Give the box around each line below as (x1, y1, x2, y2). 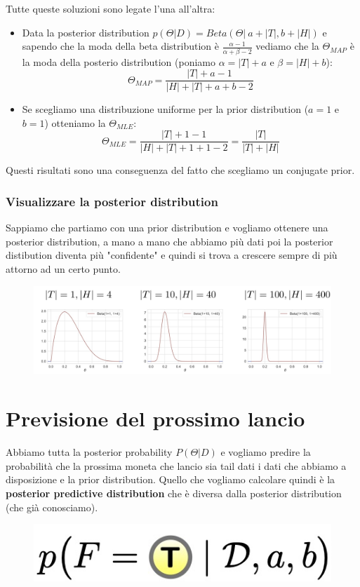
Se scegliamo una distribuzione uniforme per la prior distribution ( (22, 102, 309, 116)
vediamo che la (255, 39, 319, 53)
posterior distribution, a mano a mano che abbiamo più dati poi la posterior (6, 234, 333, 248)
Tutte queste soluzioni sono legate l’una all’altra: (6, 1, 215, 15)
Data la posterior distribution (22, 25, 149, 39)
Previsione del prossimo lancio (6, 404, 305, 433)
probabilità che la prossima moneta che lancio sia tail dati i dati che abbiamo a (6, 458, 347, 473)
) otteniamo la (44, 115, 106, 130)
